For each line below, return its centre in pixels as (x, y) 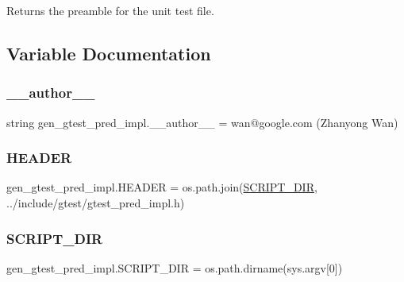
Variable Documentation (109, 53)
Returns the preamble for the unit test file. (110, 10)
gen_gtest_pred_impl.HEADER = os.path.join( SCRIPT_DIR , (162, 187)
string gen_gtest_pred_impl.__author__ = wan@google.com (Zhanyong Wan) (202, 122)
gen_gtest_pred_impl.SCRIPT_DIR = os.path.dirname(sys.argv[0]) (175, 267)
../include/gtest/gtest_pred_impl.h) (96, 203)
